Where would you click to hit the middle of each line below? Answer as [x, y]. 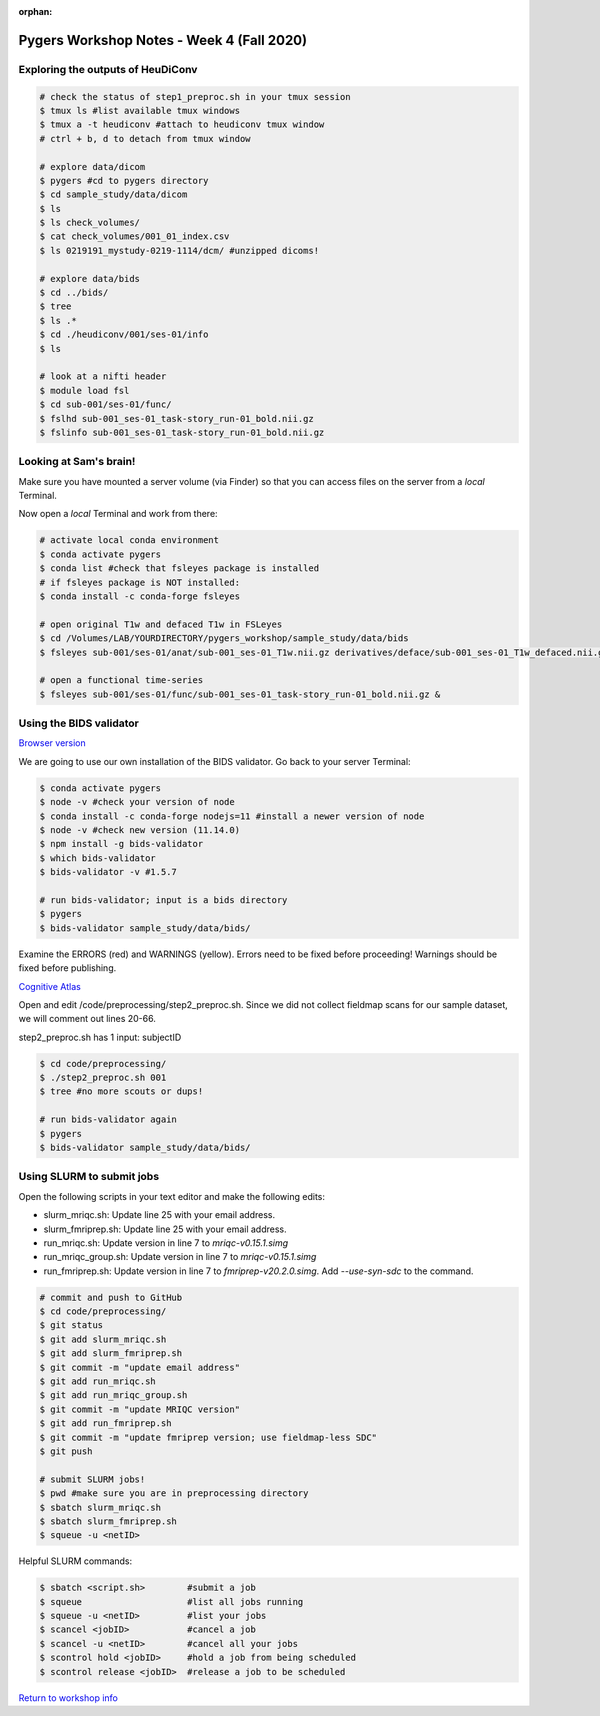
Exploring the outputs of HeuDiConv [108, 69]
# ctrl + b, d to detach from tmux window [145, 138]
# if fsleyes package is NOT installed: [139, 582]
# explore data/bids [89, 278]
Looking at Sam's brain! [77, 462]
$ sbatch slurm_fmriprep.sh [108, 1521]
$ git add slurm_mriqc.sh [103, 1339]
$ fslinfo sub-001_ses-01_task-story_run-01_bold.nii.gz [182, 432]
